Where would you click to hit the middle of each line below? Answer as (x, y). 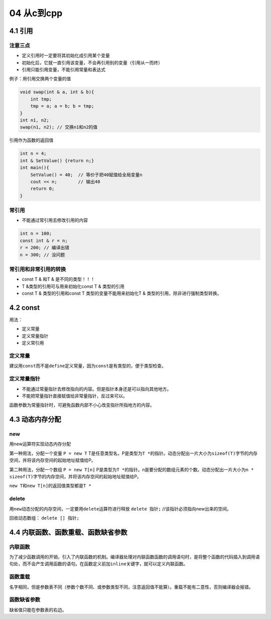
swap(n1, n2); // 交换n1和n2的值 (59, 127)
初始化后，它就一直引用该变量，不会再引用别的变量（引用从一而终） (92, 62)
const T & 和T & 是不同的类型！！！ (58, 279)
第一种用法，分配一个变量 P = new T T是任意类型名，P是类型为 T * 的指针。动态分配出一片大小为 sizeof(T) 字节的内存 (133, 453)
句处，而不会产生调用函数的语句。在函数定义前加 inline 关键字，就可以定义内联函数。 (99, 564)
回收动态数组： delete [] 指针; (44, 518)
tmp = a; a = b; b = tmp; (62, 106)
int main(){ (35, 168)
